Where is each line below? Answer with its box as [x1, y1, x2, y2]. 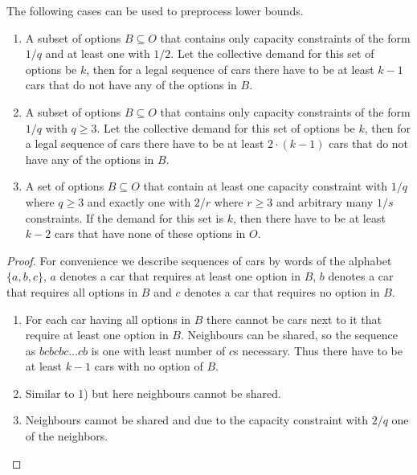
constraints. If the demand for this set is [25, 209, 224, 226]
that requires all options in [6, 283, 138, 300]
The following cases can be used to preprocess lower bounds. [6, 2, 304, 18]
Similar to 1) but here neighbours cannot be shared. [25, 384, 281, 401]
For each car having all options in [25, 310, 191, 327]
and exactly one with [87, 193, 191, 210]
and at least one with [45, 45, 150, 62]
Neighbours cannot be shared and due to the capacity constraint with [25, 412, 368, 428]
